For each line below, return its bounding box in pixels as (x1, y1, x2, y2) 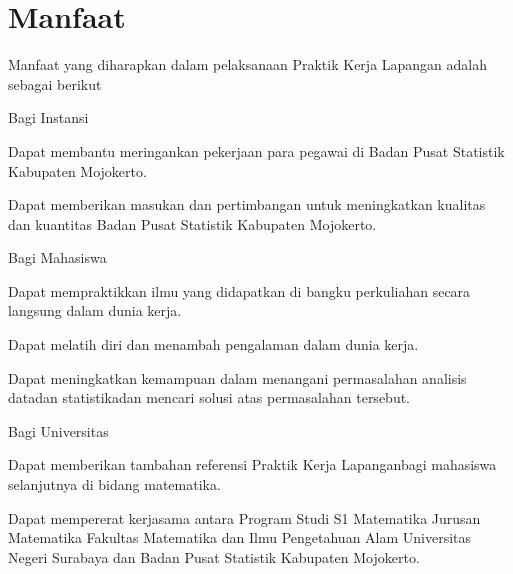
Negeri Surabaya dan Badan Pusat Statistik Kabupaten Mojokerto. (8, 546, 420, 567)
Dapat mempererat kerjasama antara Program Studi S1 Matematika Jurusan (8, 507, 481, 528)
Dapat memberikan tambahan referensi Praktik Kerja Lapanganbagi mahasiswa (8, 454, 497, 475)
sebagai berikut (8, 73, 102, 94)
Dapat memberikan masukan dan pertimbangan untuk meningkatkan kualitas (8, 194, 486, 215)
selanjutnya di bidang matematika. (8, 474, 221, 495)
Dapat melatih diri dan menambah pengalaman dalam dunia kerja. (8, 334, 419, 355)
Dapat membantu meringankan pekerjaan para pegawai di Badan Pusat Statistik (8, 140, 505, 161)
